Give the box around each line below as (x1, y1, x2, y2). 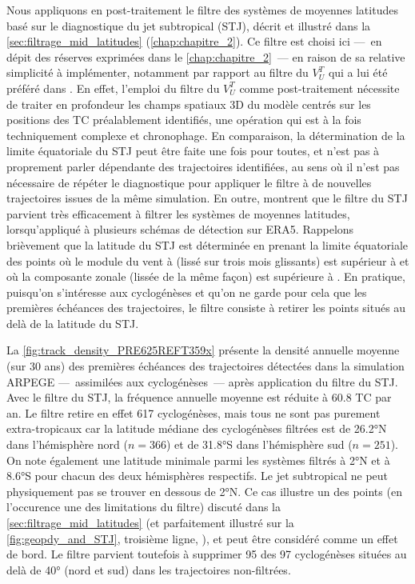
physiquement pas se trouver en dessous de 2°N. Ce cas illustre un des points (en (6, 482, 402, 499)
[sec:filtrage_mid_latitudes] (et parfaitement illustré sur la (6, 514, 294, 530)
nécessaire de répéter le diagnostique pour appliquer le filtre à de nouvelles (6, 174, 372, 190)
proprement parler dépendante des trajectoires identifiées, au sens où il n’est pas (6, 158, 400, 174)
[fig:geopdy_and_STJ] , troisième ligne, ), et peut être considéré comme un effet (6, 530, 398, 546)
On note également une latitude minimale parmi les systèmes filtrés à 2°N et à (6, 451, 390, 468)
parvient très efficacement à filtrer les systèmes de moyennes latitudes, (6, 205, 350, 222)
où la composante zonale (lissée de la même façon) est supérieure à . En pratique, (6, 268, 405, 285)
